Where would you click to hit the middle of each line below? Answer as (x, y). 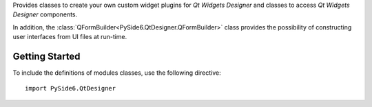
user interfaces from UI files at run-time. (70, 37)
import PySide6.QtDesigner (71, 88)
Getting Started (46, 56)
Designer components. (45, 14)
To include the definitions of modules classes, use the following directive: (117, 73)
